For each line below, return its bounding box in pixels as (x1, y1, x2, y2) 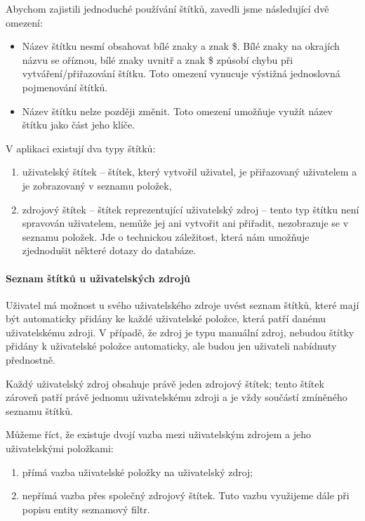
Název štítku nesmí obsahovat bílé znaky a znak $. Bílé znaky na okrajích (22, 39, 340, 53)
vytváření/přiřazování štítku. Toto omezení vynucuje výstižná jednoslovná (22, 66, 340, 81)
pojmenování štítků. (22, 79, 108, 94)
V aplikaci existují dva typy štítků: (6, 140, 156, 155)
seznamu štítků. (6, 403, 73, 418)
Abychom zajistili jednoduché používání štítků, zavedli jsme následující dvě (6, 1, 329, 15)
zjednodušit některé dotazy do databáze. (22, 243, 197, 258)
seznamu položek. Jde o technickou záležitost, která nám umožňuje (22, 229, 310, 244)
